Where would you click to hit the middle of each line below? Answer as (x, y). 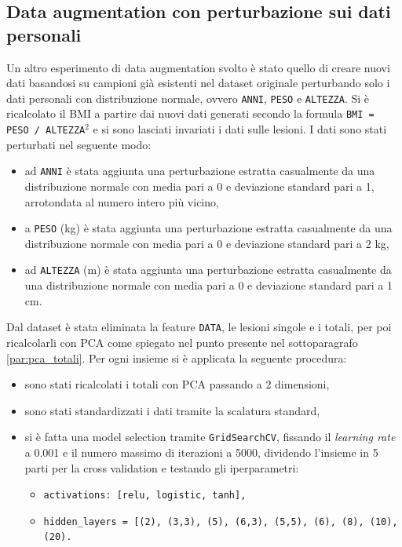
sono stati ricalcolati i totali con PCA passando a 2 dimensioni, (177, 384)
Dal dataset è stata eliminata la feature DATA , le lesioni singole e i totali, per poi (199, 327)
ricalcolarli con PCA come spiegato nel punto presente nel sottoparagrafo (182, 342)
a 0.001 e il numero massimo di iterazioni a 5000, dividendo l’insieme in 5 (201, 452)
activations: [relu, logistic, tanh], (145, 496)
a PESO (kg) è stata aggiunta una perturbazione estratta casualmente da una (208, 228)
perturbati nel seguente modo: (79, 144)
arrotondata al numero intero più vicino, (122, 201)
